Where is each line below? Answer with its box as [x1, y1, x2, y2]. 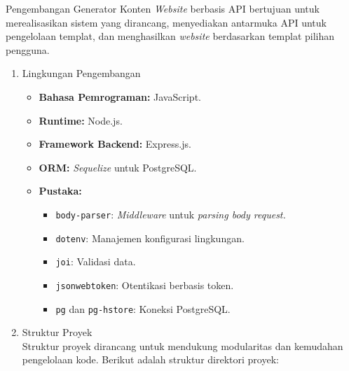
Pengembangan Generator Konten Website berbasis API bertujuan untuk [6, 1, 320, 15]
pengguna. [6, 42, 50, 57]
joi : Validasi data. [55, 254, 136, 269]
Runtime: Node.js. [39, 113, 123, 127]
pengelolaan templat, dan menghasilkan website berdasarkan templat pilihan [6, 29, 335, 43]
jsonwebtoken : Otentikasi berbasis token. [55, 277, 234, 292]
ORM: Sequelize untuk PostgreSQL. [39, 160, 197, 174]
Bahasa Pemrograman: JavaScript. [39, 89, 201, 104]
